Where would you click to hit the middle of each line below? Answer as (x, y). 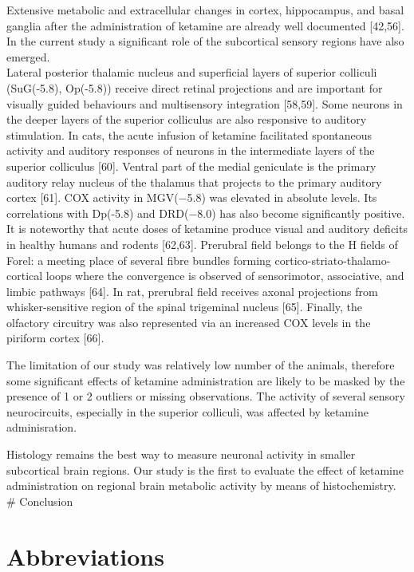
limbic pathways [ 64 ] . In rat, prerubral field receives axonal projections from (192, 291)
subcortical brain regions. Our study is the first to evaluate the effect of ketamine (205, 469)
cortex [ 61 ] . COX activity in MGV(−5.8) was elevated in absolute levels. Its (192, 197)
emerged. (28, 56)
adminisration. (42, 427)
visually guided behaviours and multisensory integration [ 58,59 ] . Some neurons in (205, 103)
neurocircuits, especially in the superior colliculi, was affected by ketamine (187, 411)
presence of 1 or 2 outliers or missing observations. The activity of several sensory (206, 396)
